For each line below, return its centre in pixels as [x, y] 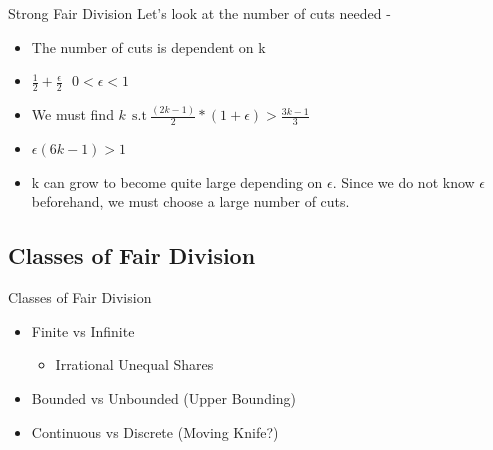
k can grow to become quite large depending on [177, 181]
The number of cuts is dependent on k [148, 46]
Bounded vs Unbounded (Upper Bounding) [164, 397]
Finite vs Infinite [83, 330]
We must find [72, 114]
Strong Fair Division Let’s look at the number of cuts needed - [199, 13]
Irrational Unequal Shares [134, 364]
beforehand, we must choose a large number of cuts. [190, 201]
